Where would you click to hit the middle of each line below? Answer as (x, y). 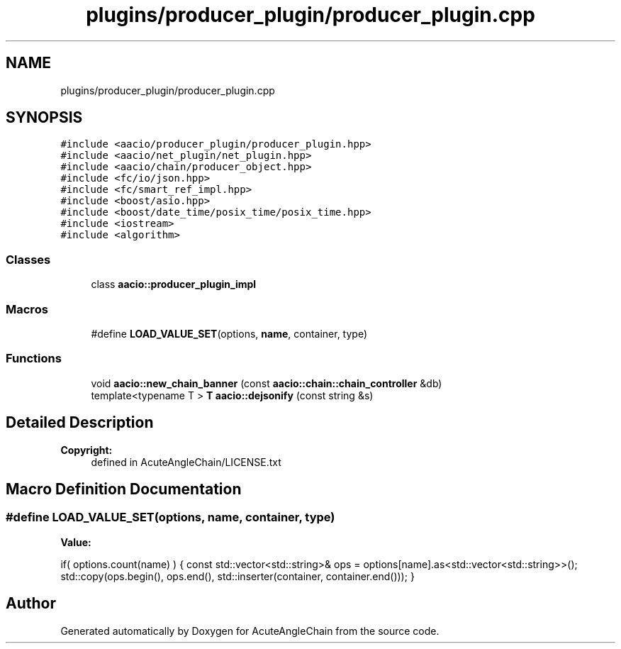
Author (31, 604)
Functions (34, 359)
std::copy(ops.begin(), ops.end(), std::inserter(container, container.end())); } (237, 576)
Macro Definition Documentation (124, 489)
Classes (28, 259)
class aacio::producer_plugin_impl (174, 284)
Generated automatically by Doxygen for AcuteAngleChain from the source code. (250, 631)
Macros (27, 309)
